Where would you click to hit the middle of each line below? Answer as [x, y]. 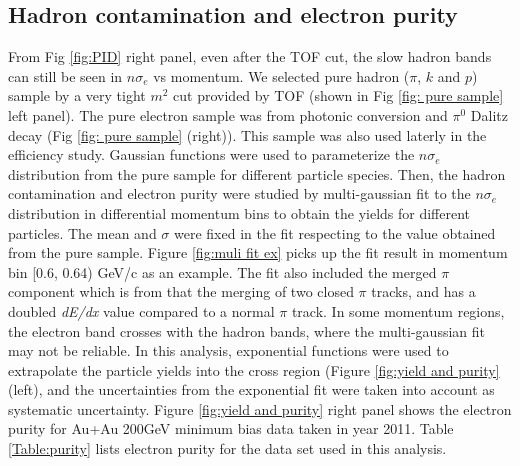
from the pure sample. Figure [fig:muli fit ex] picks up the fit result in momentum [258, 252]
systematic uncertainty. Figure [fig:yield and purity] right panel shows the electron [260, 408]
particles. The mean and [82, 232]
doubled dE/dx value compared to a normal [141, 310]
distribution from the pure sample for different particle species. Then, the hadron [257, 173]
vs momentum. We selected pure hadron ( [281, 75]
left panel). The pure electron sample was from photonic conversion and [228, 114]
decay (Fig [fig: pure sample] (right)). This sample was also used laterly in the [247, 134]
